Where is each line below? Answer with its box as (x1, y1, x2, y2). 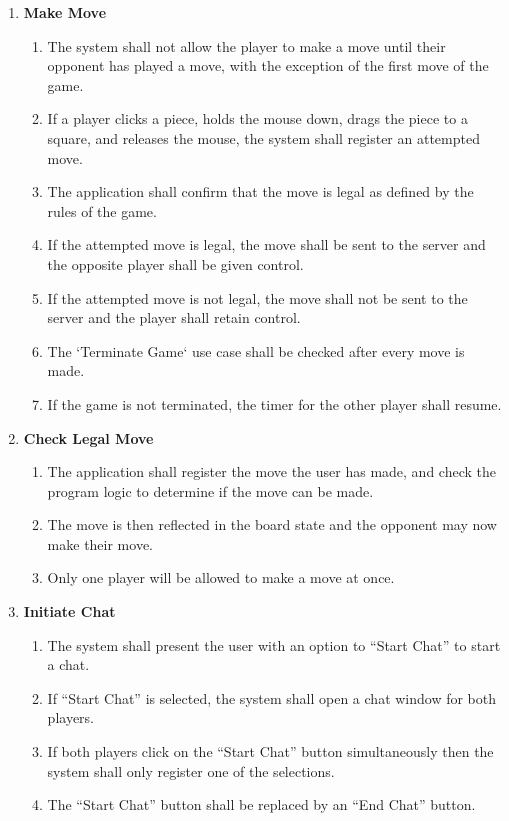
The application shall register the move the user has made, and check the (47, 461, 496, 482)
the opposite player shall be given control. (47, 253, 304, 274)
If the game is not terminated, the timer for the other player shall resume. (47, 393, 502, 414)
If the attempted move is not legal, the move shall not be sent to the (47, 287, 468, 308)
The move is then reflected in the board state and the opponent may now (47, 514, 497, 535)
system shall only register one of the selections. (47, 760, 335, 781)
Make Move (23, 2, 107, 22)
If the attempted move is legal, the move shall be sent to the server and (47, 234, 486, 255)
